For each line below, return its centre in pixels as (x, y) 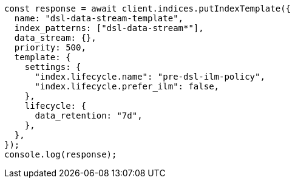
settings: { (53, 67)
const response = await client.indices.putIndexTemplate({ (148, 9)
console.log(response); (61, 154)
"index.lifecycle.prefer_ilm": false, (127, 86)
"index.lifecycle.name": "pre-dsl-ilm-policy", (150, 77)
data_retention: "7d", (89, 116)
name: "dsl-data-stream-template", (99, 18)
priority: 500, (50, 47)
